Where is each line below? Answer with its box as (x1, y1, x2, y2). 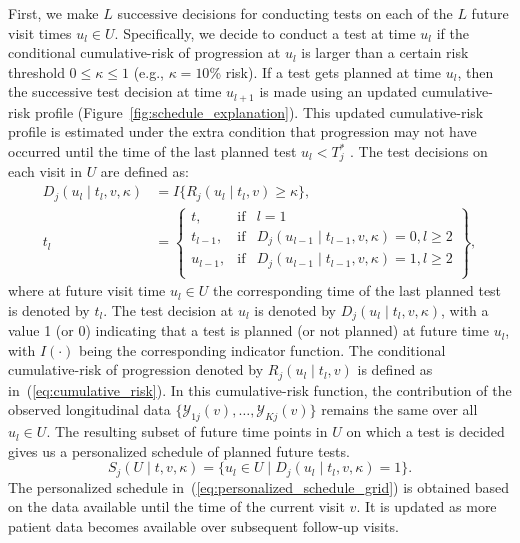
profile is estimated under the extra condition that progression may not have (8, 121, 477, 142)
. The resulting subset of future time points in (46, 421, 328, 442)
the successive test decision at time (8, 81, 222, 102)
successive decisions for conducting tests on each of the (117, 3, 453, 23)
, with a (441, 299, 489, 320)
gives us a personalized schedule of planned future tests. (8, 440, 350, 461)
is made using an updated (259, 81, 418, 102)
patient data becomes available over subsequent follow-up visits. (8, 516, 399, 536)
